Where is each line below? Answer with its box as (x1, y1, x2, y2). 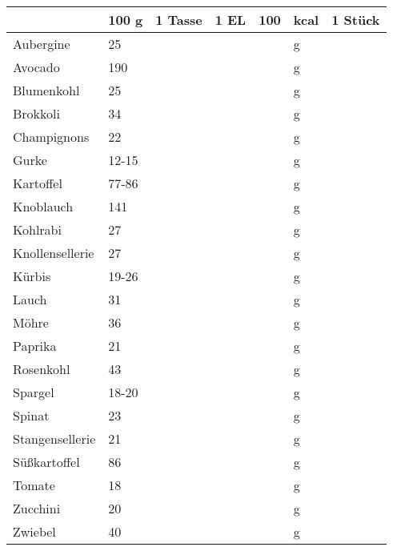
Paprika (13, 336, 57, 355)
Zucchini (13, 499, 61, 517)
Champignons (13, 127, 90, 146)
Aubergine (13, 34, 70, 53)
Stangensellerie (13, 429, 96, 448)
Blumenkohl (13, 81, 80, 99)
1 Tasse (155, 10, 203, 29)
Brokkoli (13, 104, 60, 123)
